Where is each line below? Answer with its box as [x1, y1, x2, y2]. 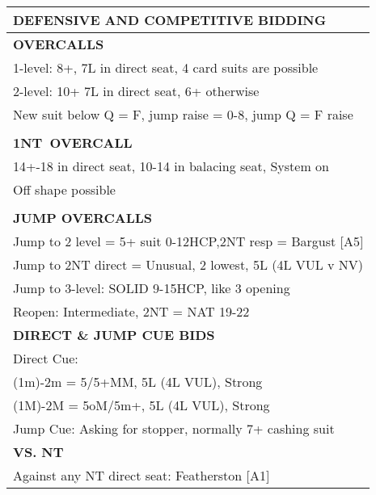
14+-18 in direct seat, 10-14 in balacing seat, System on [13, 157, 329, 175]
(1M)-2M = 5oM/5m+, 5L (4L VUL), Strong [13, 396, 270, 414]
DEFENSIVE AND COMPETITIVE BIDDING [13, 10, 327, 29]
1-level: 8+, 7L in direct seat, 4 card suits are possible [13, 58, 319, 77]
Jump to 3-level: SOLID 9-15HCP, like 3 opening [13, 279, 290, 297]
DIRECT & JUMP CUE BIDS [13, 325, 215, 344]
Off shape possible [13, 180, 116, 199]
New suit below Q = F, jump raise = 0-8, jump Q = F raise [13, 105, 353, 124]
